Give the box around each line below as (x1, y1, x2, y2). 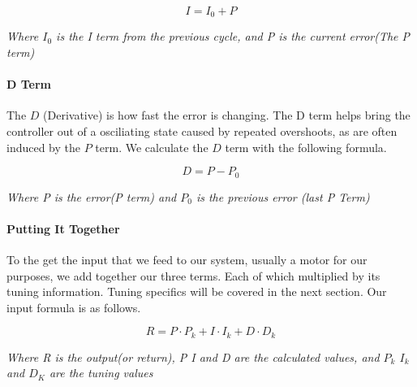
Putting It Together (6, 220, 120, 237)
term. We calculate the (95, 138, 208, 155)
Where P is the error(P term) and (6, 188, 177, 205)
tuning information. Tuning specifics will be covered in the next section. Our (6, 283, 387, 300)
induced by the (6, 138, 81, 155)
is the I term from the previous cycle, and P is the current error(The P (56, 28, 411, 45)
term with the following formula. (225, 138, 387, 155)
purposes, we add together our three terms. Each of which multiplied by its (6, 267, 380, 284)
